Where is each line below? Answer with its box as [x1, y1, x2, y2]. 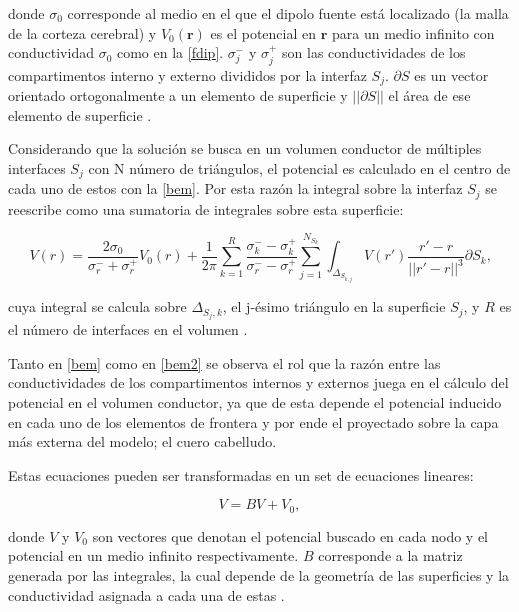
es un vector [414, 64, 489, 85]
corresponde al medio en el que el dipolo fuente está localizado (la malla [67, 3, 509, 23]
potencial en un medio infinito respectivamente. [8, 545, 299, 566]
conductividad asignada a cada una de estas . [8, 584, 285, 605]
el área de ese [388, 85, 471, 106]
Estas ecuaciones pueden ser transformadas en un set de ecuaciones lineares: [8, 464, 474, 485]
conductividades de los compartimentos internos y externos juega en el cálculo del [8, 372, 509, 393]
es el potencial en [210, 22, 317, 43]
